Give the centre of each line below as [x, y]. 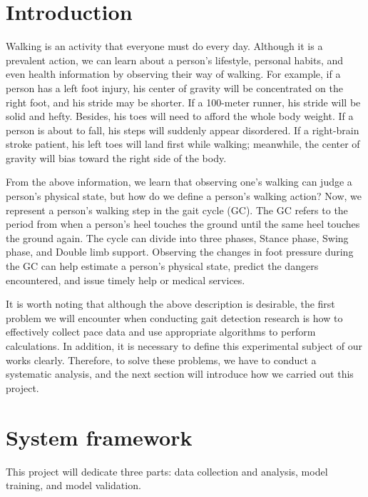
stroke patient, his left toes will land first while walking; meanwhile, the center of [183, 144]
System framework [99, 437]
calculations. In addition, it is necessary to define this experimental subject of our [184, 346]
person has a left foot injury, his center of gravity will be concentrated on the [174, 87]
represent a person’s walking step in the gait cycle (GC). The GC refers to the [177, 210]
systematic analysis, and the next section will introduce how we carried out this [180, 374]
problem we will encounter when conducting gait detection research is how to [174, 317]
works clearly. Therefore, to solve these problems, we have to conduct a [161, 360]
